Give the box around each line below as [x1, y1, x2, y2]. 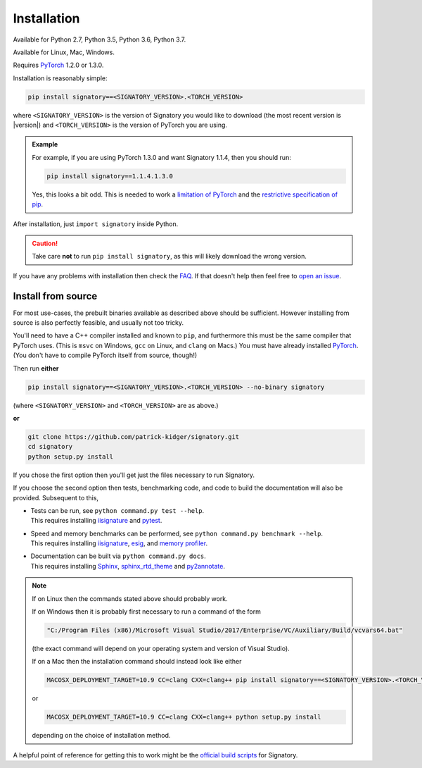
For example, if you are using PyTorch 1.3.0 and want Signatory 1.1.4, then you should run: [32, 153, 291, 161]
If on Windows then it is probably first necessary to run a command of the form [32, 607, 262, 616]
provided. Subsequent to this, [13, 493, 98, 502]
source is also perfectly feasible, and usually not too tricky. [13, 318, 184, 327]
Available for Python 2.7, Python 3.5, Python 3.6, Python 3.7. [13, 35, 186, 44]
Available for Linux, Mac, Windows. [13, 48, 115, 56]
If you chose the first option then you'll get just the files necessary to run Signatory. [13, 471, 255, 479]
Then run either [13, 364, 59, 373]
